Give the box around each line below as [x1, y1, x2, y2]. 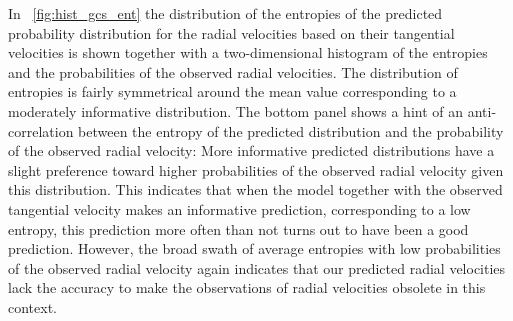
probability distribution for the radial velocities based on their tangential [8, 22, 455, 43]
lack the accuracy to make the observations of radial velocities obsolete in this [8, 277, 486, 298]
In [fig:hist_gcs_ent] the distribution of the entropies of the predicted [8, 3, 443, 23]
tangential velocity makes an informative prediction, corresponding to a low [8, 198, 471, 219]
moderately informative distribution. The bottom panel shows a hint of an [8, 100, 463, 121]
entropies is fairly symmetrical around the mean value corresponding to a [8, 81, 457, 102]
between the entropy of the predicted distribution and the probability [78, 120, 504, 141]
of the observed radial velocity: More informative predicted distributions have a [8, 140, 495, 161]
